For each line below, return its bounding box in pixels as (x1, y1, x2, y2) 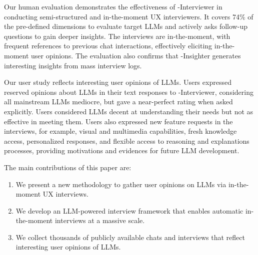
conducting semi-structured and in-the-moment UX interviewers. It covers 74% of (4, 11, 253, 21)
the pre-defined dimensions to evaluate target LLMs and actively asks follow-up (4, 21, 247, 31)
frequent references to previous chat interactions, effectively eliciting (4, 40, 212, 51)
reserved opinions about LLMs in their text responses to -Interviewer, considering (4, 86, 253, 97)
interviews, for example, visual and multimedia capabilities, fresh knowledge (4, 126, 237, 136)
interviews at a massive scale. (54, 215, 145, 226)
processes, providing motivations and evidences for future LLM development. (4, 145, 239, 156)
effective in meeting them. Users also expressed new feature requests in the (4, 116, 233, 126)
